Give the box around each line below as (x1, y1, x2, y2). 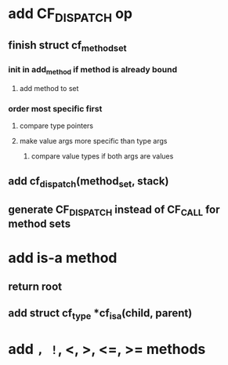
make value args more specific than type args (19, 137, 168, 146)
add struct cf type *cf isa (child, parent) (8, 307, 193, 322)
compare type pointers (19, 121, 94, 130)
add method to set (19, 83, 79, 93)
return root (8, 279, 63, 293)
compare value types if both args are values (31, 151, 174, 161)
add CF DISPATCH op (8, 5, 133, 25)
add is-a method (8, 249, 118, 267)
